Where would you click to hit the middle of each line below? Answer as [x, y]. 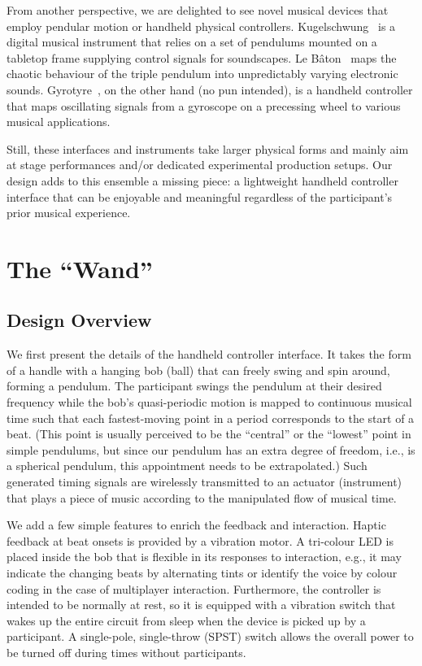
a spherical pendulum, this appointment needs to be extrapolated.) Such [187, 466]
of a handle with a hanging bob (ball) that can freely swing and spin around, [198, 370]
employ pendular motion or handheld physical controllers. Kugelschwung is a [201, 26]
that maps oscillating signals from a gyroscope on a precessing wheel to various [204, 105]
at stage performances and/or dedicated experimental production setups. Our [200, 165]
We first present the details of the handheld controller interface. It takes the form [209, 354]
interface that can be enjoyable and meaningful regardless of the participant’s [200, 196]
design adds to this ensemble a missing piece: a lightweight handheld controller [202, 180]
